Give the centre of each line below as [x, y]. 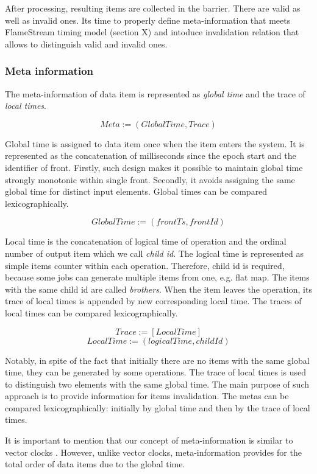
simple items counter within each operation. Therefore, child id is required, [145, 265]
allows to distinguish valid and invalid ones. [86, 44]
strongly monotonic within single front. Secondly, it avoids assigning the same [150, 179]
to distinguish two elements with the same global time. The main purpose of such [157, 384]
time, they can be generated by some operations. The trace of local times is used [155, 372]
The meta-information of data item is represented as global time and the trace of [155, 93]
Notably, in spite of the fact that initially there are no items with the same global [157, 360]
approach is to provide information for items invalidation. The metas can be [147, 396]
